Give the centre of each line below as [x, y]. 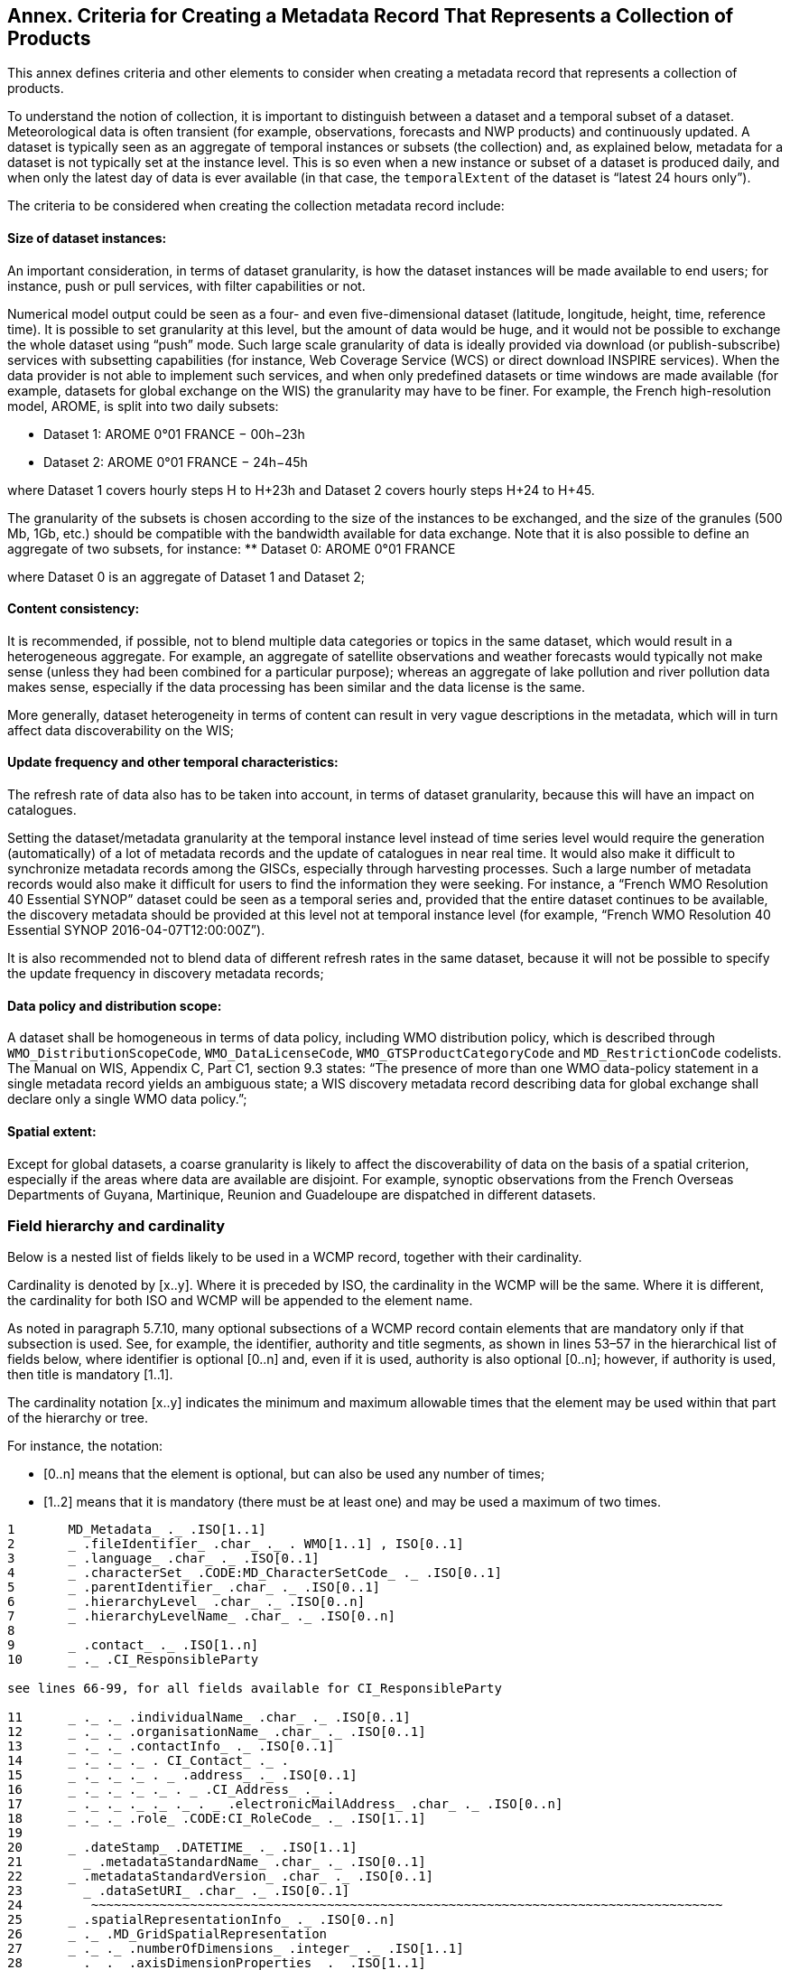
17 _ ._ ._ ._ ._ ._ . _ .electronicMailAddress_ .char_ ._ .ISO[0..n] [285, 1804]
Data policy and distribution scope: [115, 1005]
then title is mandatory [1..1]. [90, 1375]
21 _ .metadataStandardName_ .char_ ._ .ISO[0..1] [217, 1862]
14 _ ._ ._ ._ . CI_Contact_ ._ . [148, 1761]
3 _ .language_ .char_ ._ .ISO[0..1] [163, 1559]
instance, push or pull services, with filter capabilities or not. [186, 285]
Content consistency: [74, 609]
